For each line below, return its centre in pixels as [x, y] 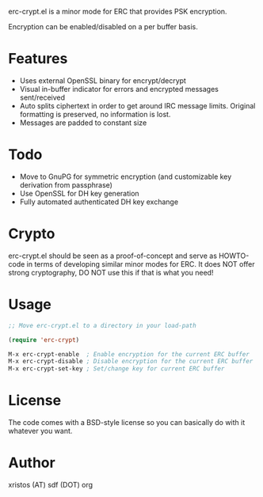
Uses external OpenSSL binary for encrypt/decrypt [103, 80]
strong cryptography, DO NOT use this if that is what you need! [111, 272]
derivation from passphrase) [66, 184]
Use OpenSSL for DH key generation [80, 193]
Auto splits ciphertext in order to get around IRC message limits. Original [137, 105]
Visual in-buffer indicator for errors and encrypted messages [119, 89]
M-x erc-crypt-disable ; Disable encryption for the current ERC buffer [131, 362]
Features [38, 59]
